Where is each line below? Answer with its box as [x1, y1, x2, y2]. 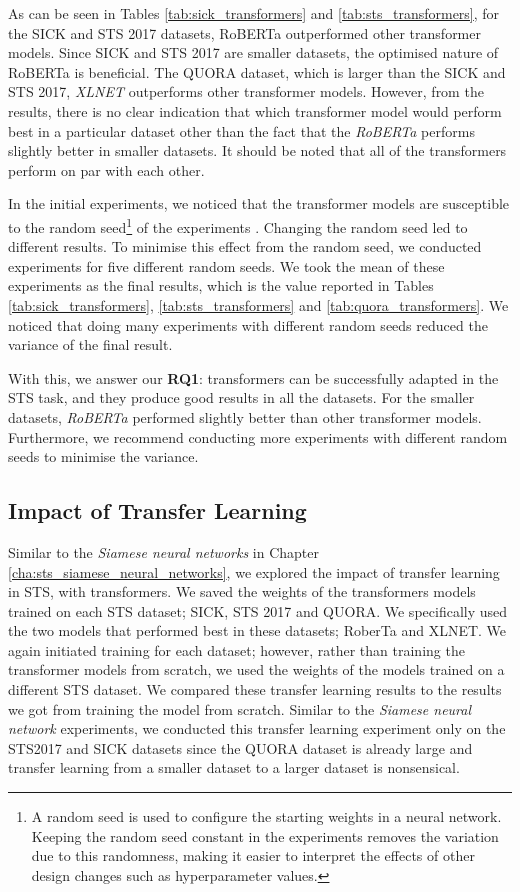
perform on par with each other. [8, 159, 205, 180]
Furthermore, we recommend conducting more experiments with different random [8, 426, 508, 447]
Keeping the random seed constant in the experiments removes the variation [31, 825, 499, 846]
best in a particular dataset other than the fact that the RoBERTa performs [8, 120, 475, 141]
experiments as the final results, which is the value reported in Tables [8, 275, 434, 296]
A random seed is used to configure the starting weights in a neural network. [31, 806, 502, 827]
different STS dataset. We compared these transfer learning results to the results [8, 679, 502, 700]
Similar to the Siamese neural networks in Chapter [8, 541, 319, 562]
